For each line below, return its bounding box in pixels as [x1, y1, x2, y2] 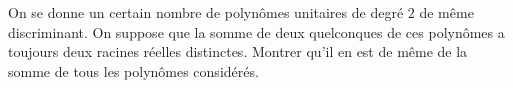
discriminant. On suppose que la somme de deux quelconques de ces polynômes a [8, 21, 505, 42]
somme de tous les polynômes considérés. [8, 60, 259, 81]
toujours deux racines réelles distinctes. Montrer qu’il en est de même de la [8, 41, 468, 62]
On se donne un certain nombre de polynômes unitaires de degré [8, 2, 404, 22]
